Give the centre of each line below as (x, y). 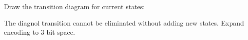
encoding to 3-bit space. (39, 32)
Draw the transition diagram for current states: (75, 6)
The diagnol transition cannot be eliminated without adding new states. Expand (124, 22)
